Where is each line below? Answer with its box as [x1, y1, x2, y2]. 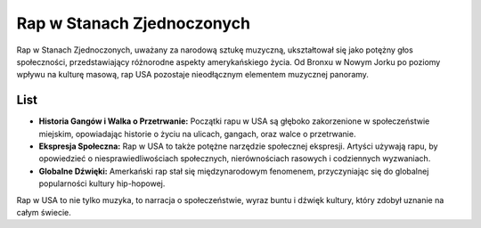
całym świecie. [16, 207, 71, 217]
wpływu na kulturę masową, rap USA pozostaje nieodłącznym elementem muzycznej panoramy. [16, 69, 370, 80]
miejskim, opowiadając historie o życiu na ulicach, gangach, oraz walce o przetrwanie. [38, 128, 356, 139]
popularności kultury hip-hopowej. [38, 178, 166, 189]
